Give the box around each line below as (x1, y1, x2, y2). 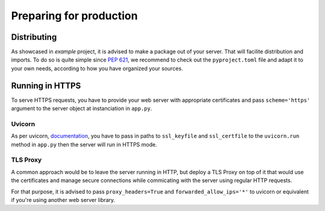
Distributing (11, 32, 57, 42)
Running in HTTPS (11, 80, 81, 90)
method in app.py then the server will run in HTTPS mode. (11, 140, 158, 148)
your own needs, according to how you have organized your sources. (11, 65, 184, 72)
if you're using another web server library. (11, 196, 116, 203)
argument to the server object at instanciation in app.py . (11, 105, 153, 112)
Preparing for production (11, 9, 138, 22)
